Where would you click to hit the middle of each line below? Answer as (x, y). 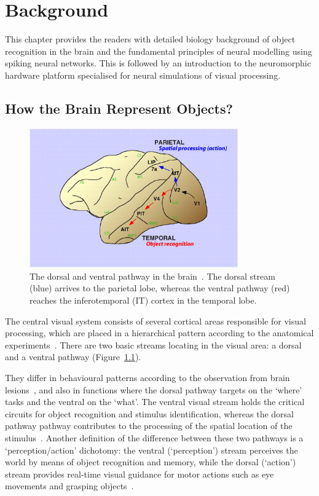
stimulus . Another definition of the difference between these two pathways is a (154, 437)
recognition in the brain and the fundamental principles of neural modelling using (159, 51)
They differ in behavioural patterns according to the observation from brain (148, 378)
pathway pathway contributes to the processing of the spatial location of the (149, 426)
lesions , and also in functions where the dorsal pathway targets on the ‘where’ (154, 389)
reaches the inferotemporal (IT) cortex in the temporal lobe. (143, 300)
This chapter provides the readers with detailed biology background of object (150, 39)
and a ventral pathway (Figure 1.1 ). (73, 357)
